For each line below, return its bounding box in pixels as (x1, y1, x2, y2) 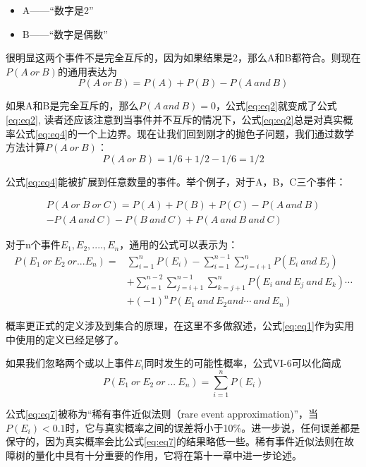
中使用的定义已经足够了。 (6, 332, 124, 346)
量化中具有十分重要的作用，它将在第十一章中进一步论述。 (35, 447, 302, 462)
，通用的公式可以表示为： (119, 237, 238, 252)
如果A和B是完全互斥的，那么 (6, 98, 139, 113)
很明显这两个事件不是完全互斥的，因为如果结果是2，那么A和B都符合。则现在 (6, 50, 361, 65)
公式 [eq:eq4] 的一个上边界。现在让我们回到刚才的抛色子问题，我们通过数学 (15, 126, 354, 140)
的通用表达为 (57, 63, 117, 78)
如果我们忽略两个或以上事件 (6, 356, 134, 370)
